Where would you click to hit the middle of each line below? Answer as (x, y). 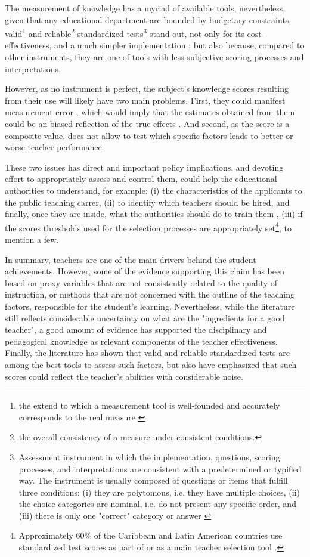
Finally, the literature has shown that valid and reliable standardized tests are (147, 353)
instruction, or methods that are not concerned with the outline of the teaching (150, 294)
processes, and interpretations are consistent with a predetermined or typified (160, 468)
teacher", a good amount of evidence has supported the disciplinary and (136, 329)
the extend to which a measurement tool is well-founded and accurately (149, 405)
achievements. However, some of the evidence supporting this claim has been (145, 271)
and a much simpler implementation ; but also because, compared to (179, 45)
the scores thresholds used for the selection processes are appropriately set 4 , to (148, 227)
